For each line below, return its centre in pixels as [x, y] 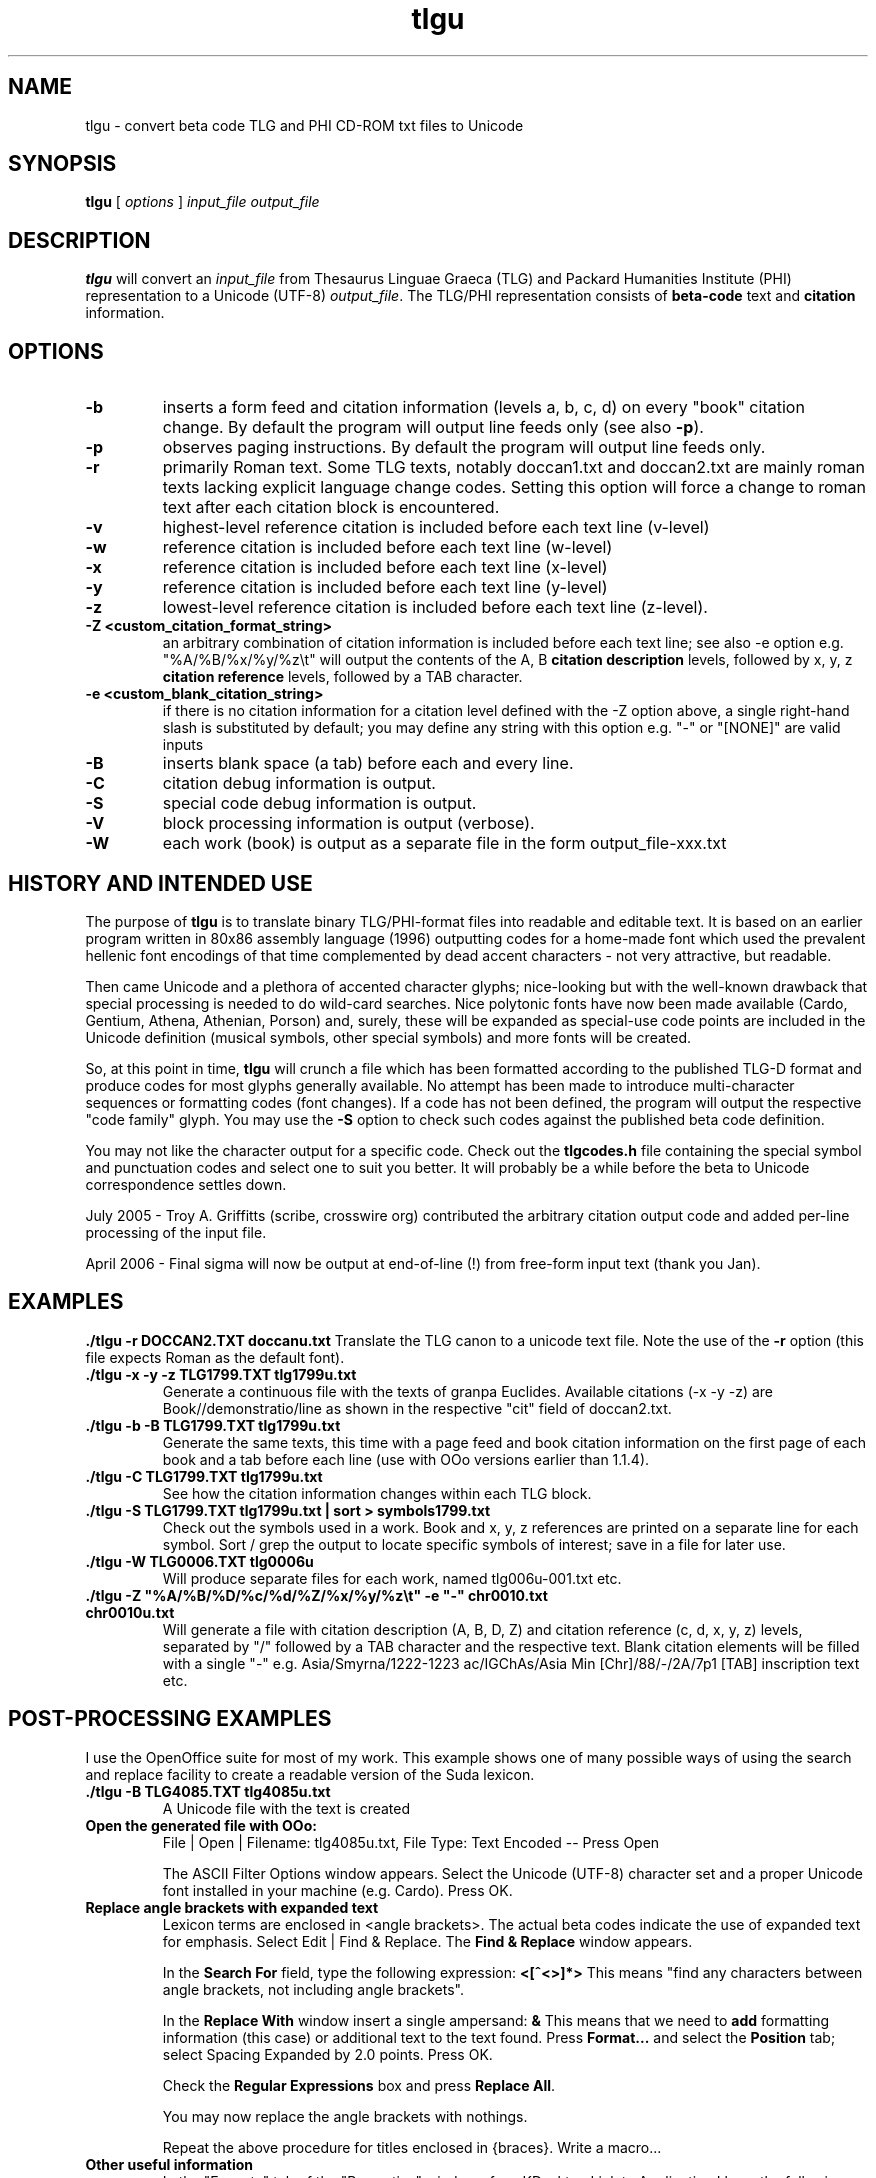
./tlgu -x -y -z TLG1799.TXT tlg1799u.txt [221, 1374]
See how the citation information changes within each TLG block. [377, 1493]
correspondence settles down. [186, 1184]
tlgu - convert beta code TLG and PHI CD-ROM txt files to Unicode [304, 125]
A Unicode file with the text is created [286, 1808]
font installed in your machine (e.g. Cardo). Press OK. [337, 1890]
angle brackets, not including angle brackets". [313, 1989]
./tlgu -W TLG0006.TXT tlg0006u [199, 1561]
